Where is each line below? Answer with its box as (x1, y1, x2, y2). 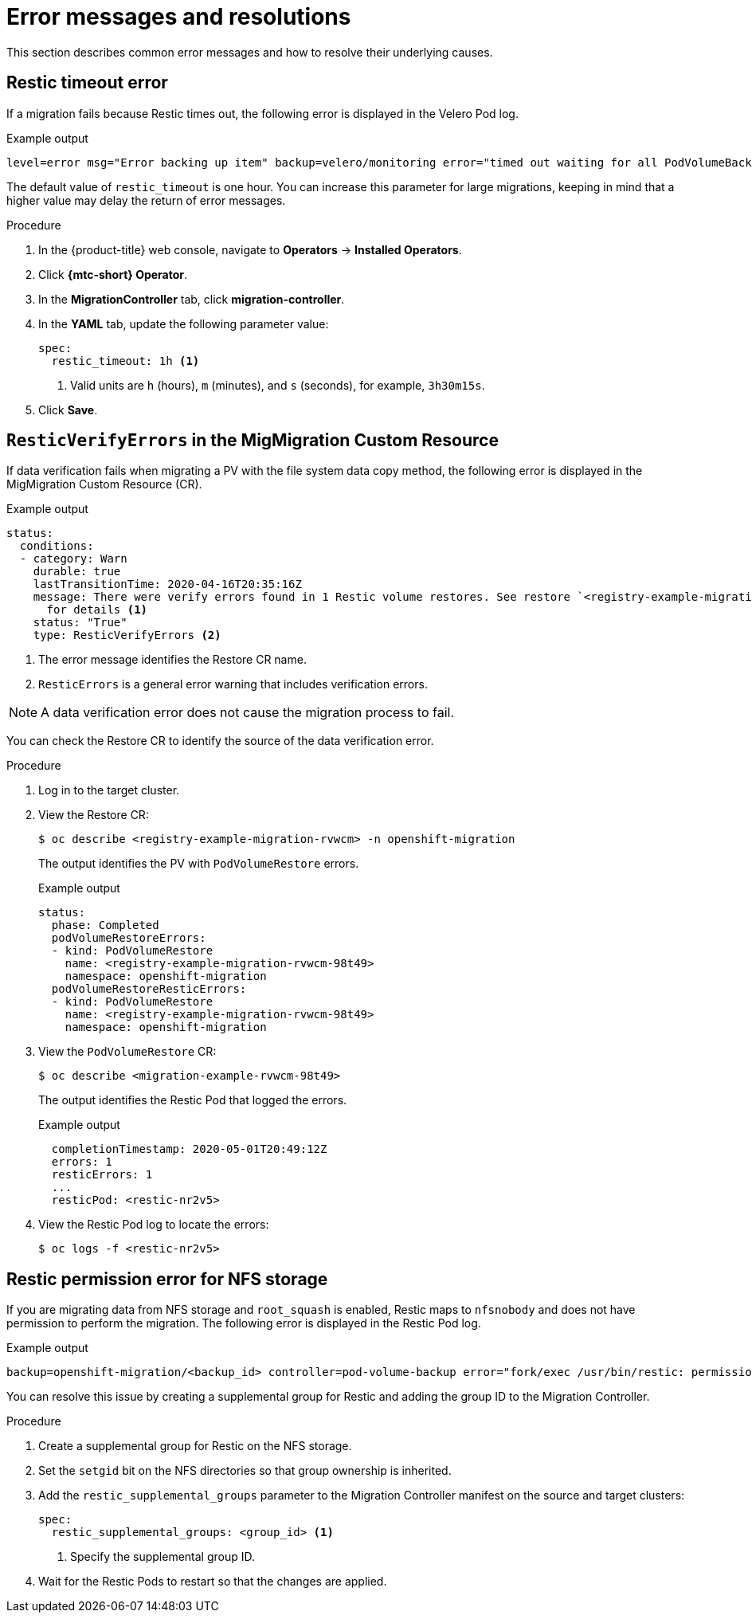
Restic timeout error (6, 73, 168, 93)
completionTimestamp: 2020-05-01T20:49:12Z (51, 1143, 327, 1156)
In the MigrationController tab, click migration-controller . (38, 292, 345, 306)
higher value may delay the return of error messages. (6, 193, 286, 207)
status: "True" (33, 616, 127, 629)
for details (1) (46, 603, 148, 617)
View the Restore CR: (38, 808, 149, 822)
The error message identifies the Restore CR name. (38, 653, 307, 667)
